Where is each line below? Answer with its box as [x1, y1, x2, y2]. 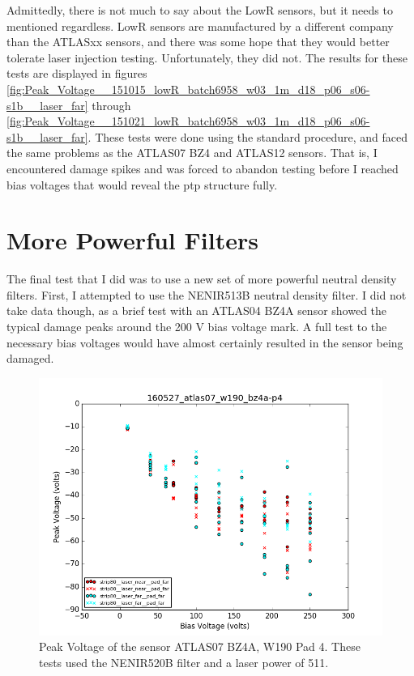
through [92, 96, 131, 113]
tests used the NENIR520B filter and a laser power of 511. [39, 654, 329, 670]
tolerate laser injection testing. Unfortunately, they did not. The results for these [6, 49, 408, 66]
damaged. [6, 350, 54, 367]
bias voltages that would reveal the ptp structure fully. [6, 176, 278, 193]
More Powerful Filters [6, 223, 258, 257]
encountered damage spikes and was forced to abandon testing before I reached [6, 159, 399, 176]
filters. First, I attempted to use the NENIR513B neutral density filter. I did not [6, 286, 407, 303]
